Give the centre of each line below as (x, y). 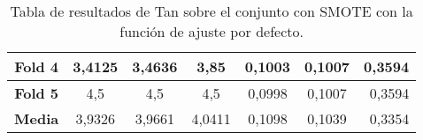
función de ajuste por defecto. (211, 31)
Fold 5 (37, 93)
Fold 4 (37, 66)
